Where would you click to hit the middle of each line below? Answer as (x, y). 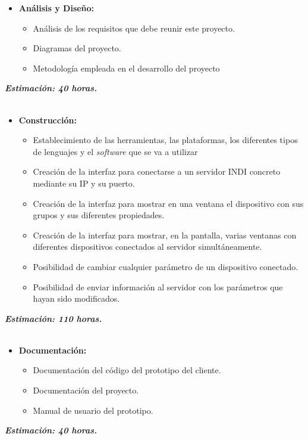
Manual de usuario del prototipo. (93, 410)
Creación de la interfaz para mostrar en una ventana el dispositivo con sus (168, 203)
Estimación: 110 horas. (54, 318)
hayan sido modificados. (76, 298)
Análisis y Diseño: (56, 8)
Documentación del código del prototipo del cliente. (127, 370)
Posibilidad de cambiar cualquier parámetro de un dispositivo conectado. (166, 266)
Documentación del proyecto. (86, 390)
